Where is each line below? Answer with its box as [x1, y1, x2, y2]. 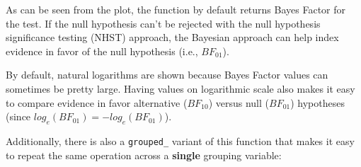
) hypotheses [290, 95, 345, 110]
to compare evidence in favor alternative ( [6, 95, 188, 110]
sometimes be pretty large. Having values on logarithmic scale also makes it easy [6, 81, 355, 96]
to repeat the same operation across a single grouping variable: [6, 147, 282, 162]
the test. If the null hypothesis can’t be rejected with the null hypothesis [6, 16, 321, 30]
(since [6, 109, 31, 124]
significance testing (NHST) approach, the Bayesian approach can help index [6, 30, 339, 45]
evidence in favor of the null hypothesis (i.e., [6, 43, 198, 58]
